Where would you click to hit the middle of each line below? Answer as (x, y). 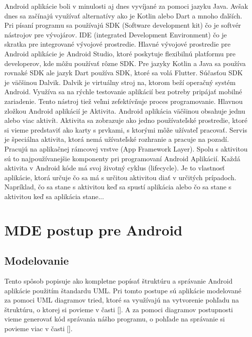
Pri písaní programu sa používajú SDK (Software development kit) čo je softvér (123, 25)
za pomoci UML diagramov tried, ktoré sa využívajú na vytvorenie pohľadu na (122, 300)
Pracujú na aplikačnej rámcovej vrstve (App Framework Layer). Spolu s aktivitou (126, 148)
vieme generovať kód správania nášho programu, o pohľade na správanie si (115, 319)
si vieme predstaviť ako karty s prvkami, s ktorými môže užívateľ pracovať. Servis (126, 129)
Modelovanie (37, 261)
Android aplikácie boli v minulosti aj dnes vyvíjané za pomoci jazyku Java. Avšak (126, 6)
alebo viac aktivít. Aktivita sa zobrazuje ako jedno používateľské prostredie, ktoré (126, 120)
